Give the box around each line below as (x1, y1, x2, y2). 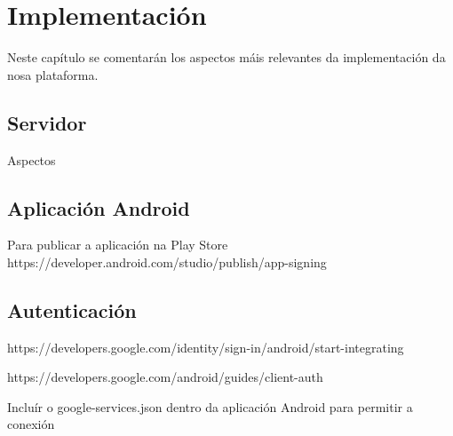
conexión (7, 415, 55, 433)
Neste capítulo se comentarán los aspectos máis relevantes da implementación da (7, 48, 446, 67)
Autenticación (7, 296, 137, 323)
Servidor (7, 108, 87, 136)
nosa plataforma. (7, 65, 99, 83)
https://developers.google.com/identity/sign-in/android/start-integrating (7, 337, 404, 356)
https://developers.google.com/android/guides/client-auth (7, 368, 323, 386)
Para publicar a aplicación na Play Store (7, 235, 228, 254)
